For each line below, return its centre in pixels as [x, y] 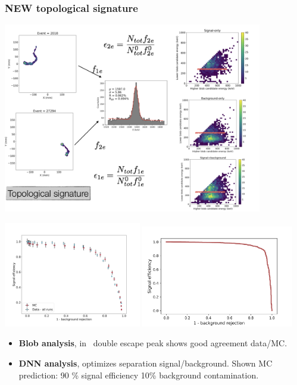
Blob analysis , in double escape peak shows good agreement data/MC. [153, 343]
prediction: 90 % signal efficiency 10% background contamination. [139, 375]
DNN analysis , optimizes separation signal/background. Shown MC [146, 363]
